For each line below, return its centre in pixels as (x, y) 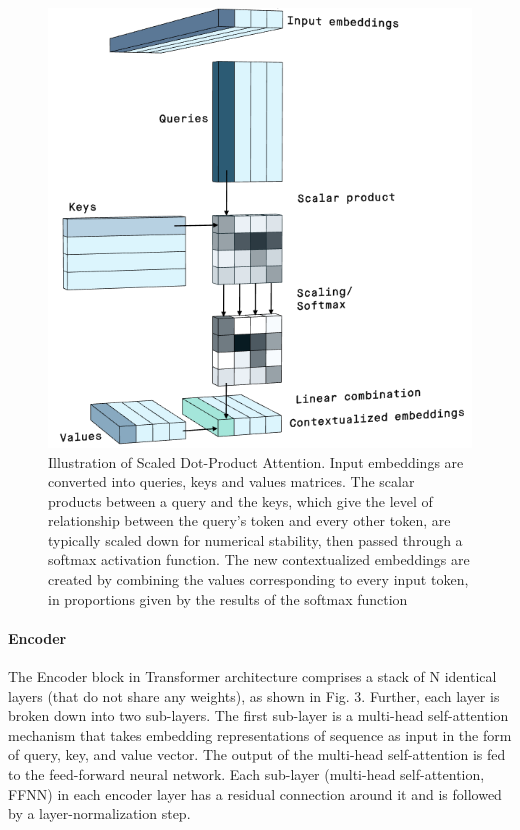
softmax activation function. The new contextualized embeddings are (259, 559)
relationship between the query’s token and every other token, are (249, 520)
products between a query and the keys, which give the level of (240, 500)
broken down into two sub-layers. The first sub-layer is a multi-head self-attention (258, 715)
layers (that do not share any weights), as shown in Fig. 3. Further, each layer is (254, 695)
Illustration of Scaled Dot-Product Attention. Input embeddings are (256, 461)
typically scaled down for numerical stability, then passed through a (255, 539)
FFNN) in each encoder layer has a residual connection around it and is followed (255, 793)
